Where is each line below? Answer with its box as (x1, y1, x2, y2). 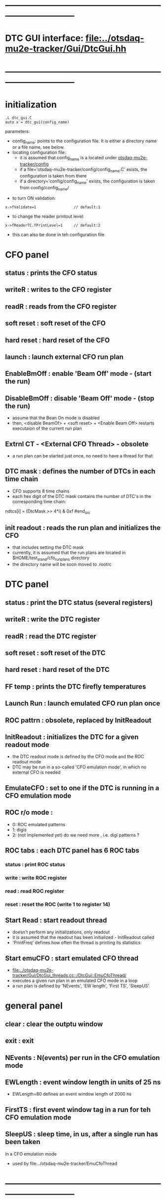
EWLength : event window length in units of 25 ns (5, 1078, 161, 1087)
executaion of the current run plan (12, 425, 82, 432)
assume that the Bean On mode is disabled (12, 415, 100, 421)
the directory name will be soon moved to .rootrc (12, 561, 112, 568)
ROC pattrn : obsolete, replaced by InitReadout (5, 716, 152, 724)
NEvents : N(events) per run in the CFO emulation (5, 1053, 160, 1062)
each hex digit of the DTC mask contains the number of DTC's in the (12, 493, 152, 499)
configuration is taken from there (19, 173, 87, 178)
